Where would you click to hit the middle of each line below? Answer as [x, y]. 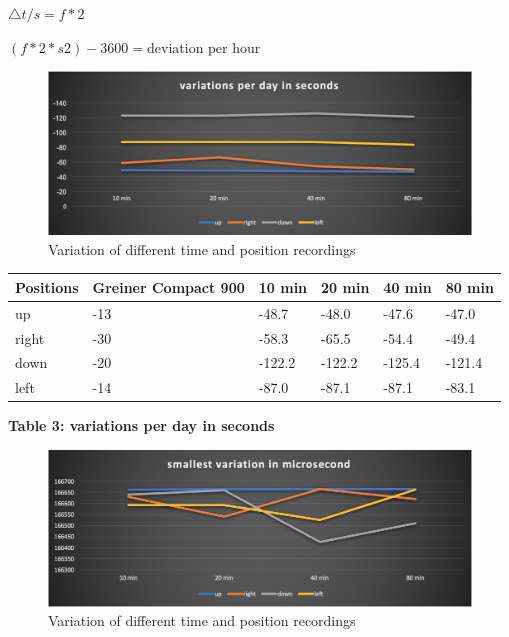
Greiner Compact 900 [168, 286]
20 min [345, 286]
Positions [47, 286]
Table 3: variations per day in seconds [141, 425]
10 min [283, 286]
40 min [407, 286]
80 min [469, 286]
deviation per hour [204, 48]
